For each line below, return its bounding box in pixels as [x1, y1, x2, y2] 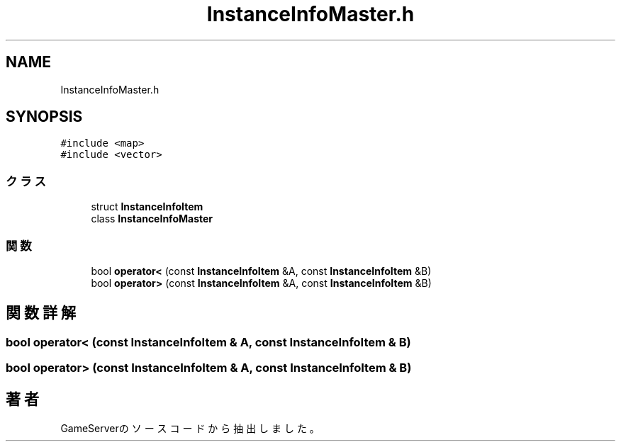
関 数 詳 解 [6, 304, 76, 322]
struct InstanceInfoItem [91, 200, 203, 213]
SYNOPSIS [6, 108, 83, 126]
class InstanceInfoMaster [91, 213, 213, 225]
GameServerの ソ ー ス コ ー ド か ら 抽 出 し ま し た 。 [60, 422, 320, 434]
